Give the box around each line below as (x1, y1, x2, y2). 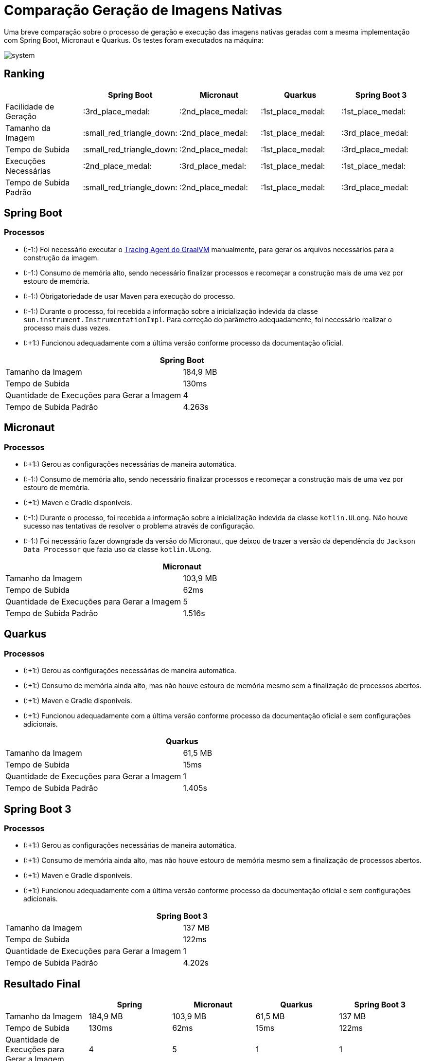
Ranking (4, 68, 45, 80)
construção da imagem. (23, 253, 99, 262)
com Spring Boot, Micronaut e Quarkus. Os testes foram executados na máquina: (4, 36, 264, 44)
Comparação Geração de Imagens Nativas (4, 2, 283, 18)
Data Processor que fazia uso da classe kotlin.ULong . (23, 545, 212, 554)
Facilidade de (5, 101, 54, 111)
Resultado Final (4, 977, 80, 990)
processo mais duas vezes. (23, 323, 110, 332)
